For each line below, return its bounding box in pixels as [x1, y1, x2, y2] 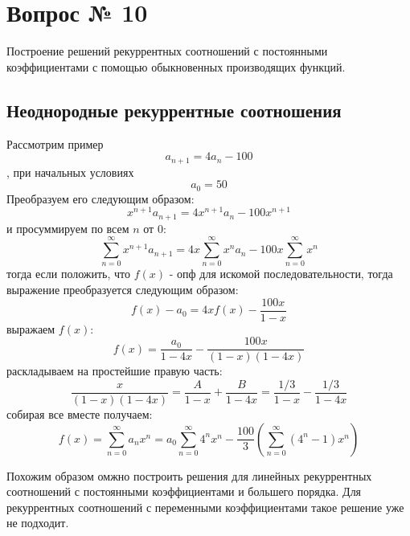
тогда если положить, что [6, 265, 131, 282]
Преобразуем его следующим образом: [6, 190, 195, 207]
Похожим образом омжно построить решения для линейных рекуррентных [6, 467, 372, 484]
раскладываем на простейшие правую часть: [6, 362, 223, 379]
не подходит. [6, 514, 69, 531]
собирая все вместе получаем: [6, 406, 153, 423]
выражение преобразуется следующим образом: [6, 281, 239, 298]
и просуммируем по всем [6, 219, 129, 236]
